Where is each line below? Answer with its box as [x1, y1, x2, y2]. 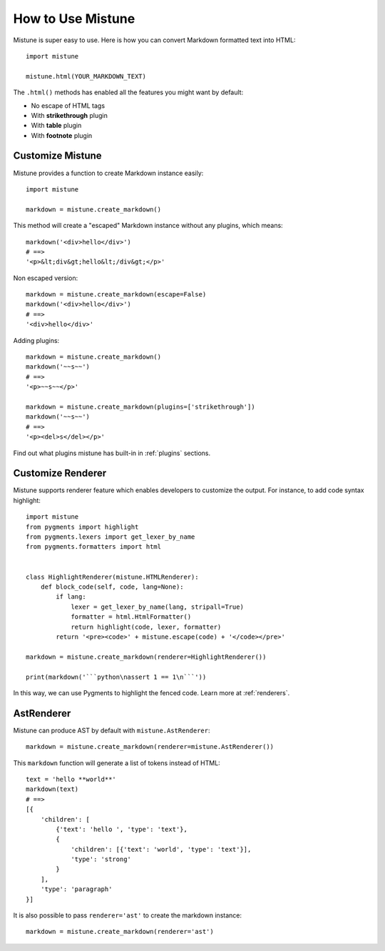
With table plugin [31, 121, 82, 130]
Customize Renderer [13, 467, 107, 479]
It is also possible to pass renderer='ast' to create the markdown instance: [13, 911, 242, 920]
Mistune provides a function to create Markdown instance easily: [13, 169, 204, 177]
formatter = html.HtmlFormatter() [71, 613, 192, 621]
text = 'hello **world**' [26, 775, 117, 783]
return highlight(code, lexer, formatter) [71, 622, 222, 631]
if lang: [56, 593, 86, 601]
